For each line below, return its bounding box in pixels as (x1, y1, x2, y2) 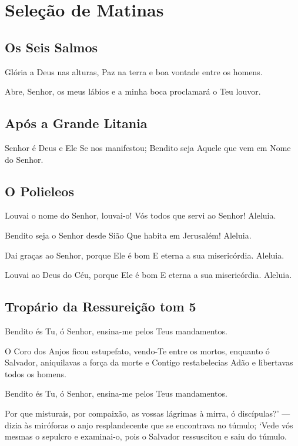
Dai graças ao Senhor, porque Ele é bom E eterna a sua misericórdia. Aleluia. (5, 249, 284, 261)
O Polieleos (5, 182, 74, 200)
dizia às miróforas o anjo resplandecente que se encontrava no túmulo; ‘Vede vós (5, 418, 293, 431)
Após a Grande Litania (5, 114, 148, 132)
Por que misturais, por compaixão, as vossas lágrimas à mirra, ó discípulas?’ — (5, 407, 290, 419)
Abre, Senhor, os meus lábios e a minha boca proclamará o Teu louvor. (5, 85, 261, 98)
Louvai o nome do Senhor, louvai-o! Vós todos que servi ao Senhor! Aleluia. (5, 209, 276, 222)
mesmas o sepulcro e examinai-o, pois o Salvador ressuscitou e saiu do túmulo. (5, 430, 287, 442)
